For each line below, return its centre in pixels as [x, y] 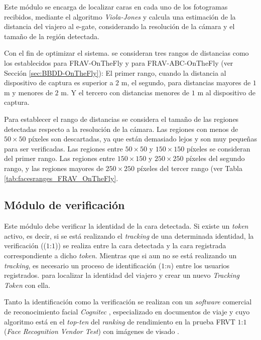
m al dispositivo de [227, 92]
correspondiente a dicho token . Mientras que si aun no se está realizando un [120, 256]
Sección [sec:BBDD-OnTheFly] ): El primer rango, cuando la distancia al [115, 72]
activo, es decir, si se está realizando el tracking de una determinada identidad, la [129, 235]
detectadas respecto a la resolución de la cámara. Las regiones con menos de [121, 129]
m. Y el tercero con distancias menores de [125, 92]
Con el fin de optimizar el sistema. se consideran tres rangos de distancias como [126, 53]
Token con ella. [27, 285]
